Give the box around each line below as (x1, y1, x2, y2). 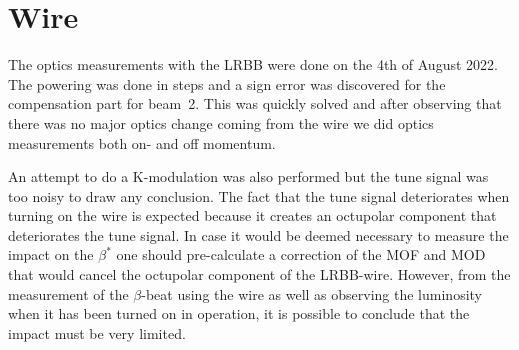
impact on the (8, 244, 94, 265)
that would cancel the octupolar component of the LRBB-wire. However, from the (8, 264, 511, 285)
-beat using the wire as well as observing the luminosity (141, 283, 482, 304)
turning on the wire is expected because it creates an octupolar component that (8, 205, 497, 226)
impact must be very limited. (8, 322, 186, 343)
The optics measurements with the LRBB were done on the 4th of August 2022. (8, 54, 498, 75)
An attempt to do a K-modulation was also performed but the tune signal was (8, 166, 489, 187)
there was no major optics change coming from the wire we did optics (8, 112, 434, 133)
